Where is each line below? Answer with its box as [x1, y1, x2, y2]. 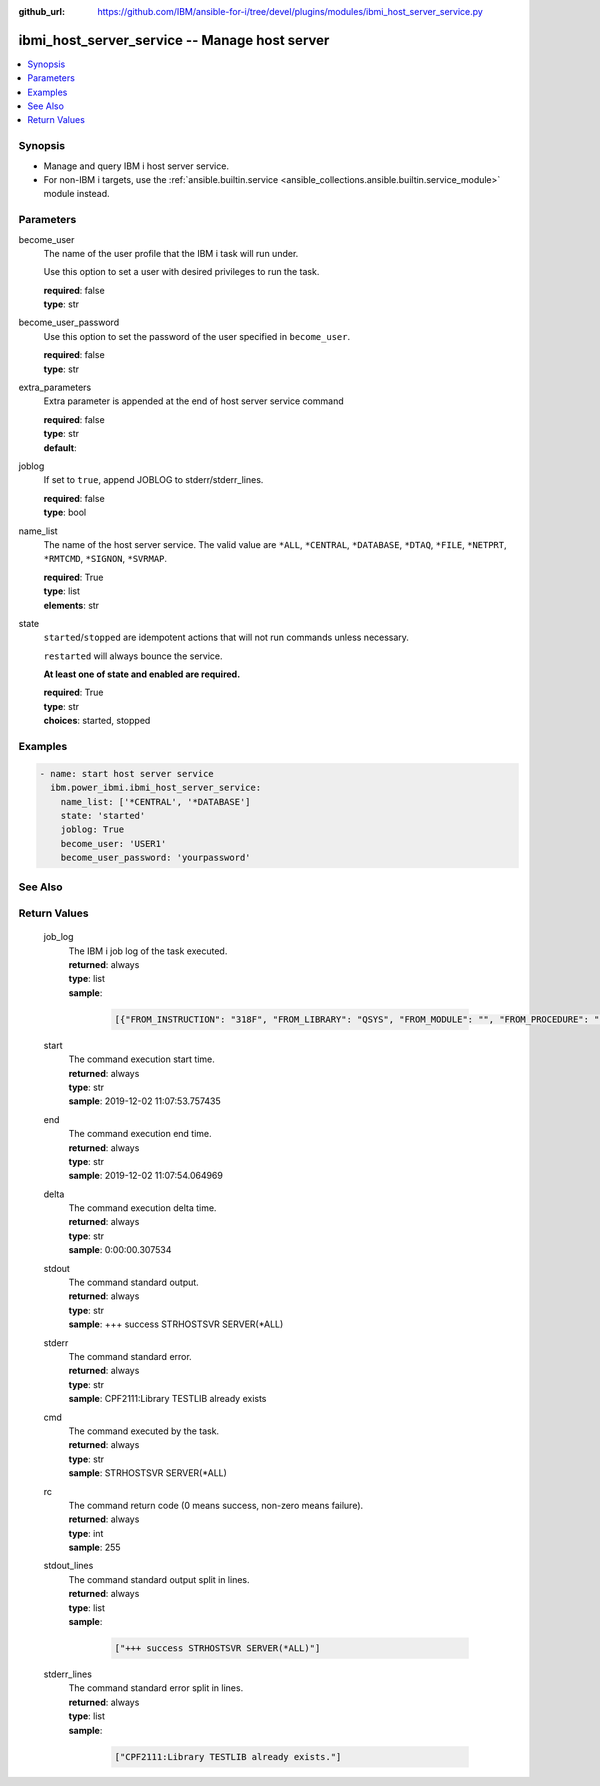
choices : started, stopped [43, 715, 151, 727]
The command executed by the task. [68, 1425, 220, 1437]
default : [43, 441, 77, 454]
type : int [68, 1527, 104, 1539]
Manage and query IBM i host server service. [43, 160, 230, 172]
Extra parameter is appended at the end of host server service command [43, 395, 344, 407]
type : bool [43, 506, 87, 519]
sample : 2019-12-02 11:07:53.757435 [68, 1095, 221, 1107]
